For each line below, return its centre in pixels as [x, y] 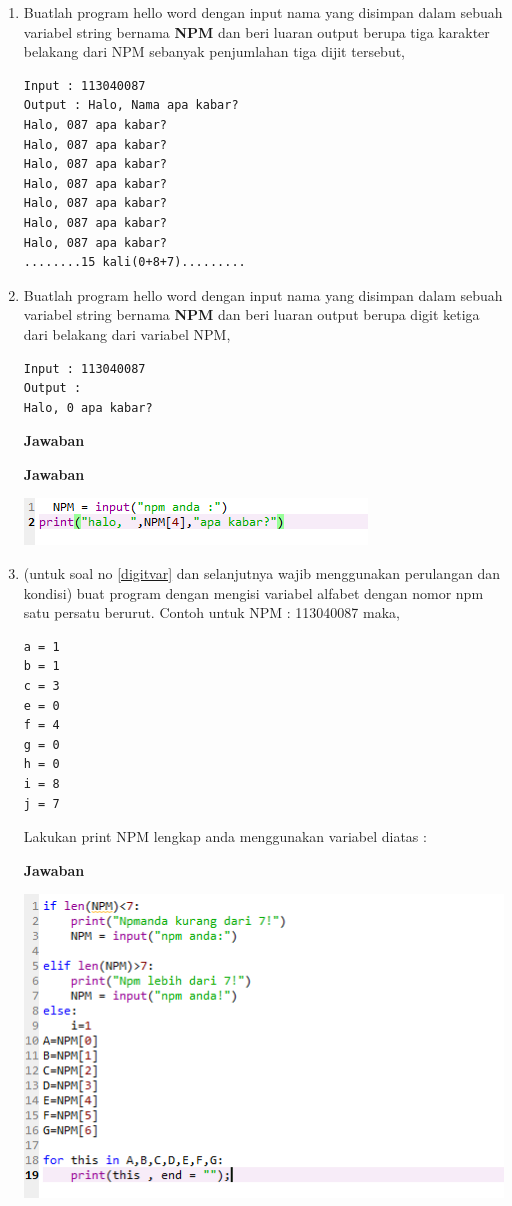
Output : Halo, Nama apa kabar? [131, 105]
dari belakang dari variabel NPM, [127, 333]
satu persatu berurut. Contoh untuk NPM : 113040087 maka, [211, 612]
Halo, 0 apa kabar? [88, 407]
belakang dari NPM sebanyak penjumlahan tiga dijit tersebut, [214, 51]
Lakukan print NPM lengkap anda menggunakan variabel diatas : [225, 836]
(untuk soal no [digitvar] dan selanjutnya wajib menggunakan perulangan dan [262, 573]
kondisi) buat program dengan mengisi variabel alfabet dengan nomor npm [253, 592]
